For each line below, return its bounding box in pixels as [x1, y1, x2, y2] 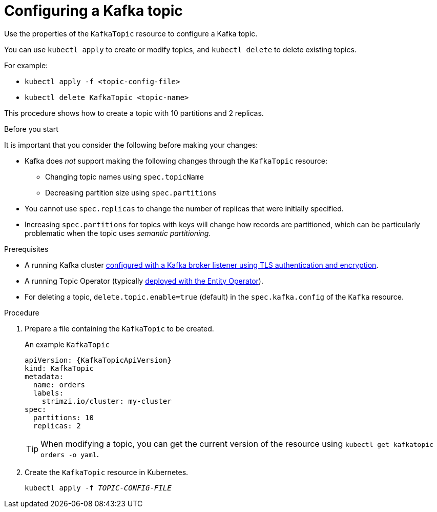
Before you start [4, 124, 58, 133]
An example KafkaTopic [25, 340, 110, 349]
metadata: [25, 372, 64, 381]
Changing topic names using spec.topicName [45, 172, 204, 181]
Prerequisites [4, 244, 49, 253]
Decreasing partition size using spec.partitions [45, 188, 217, 197]
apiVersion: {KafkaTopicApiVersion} [25, 356, 172, 364]
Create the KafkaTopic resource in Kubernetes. [25, 467, 189, 477]
